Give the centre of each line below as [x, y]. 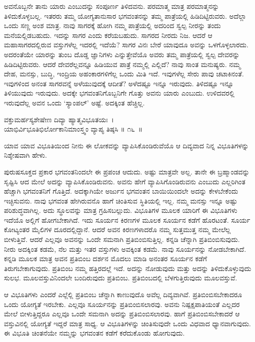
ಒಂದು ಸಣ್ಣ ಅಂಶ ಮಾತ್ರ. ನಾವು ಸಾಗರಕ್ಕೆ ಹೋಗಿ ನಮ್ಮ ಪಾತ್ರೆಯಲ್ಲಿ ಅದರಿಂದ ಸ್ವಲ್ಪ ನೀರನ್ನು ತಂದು [112, 25]
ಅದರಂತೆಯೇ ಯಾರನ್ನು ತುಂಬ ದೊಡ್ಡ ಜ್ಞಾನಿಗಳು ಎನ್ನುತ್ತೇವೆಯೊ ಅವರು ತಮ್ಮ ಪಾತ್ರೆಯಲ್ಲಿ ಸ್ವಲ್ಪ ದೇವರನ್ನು [122, 54]
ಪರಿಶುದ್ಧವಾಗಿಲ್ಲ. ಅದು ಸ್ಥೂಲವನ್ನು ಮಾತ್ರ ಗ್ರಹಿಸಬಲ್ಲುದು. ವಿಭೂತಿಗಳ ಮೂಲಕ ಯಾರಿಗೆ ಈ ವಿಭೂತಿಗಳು [121, 210]
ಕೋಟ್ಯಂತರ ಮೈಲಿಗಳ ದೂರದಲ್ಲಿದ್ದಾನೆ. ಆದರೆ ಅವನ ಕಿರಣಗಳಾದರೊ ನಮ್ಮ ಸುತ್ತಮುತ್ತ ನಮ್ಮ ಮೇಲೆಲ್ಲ [117, 229]
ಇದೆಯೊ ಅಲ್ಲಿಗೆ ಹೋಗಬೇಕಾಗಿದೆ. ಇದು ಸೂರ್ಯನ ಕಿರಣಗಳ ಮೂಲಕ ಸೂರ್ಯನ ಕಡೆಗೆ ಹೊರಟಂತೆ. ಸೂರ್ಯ [127, 220]
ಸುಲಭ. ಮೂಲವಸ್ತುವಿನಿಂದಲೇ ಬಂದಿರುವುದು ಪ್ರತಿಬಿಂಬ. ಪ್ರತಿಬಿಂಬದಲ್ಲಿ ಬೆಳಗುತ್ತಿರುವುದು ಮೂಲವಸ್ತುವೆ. [121, 278]
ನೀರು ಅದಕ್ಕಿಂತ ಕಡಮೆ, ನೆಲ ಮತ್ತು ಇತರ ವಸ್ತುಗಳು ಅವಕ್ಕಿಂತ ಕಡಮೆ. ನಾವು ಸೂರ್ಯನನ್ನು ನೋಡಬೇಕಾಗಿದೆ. [125, 249]
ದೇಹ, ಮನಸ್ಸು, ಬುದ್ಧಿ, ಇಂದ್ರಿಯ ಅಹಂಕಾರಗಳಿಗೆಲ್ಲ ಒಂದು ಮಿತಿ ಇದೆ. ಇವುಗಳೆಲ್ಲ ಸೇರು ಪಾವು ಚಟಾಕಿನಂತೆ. [124, 74]
